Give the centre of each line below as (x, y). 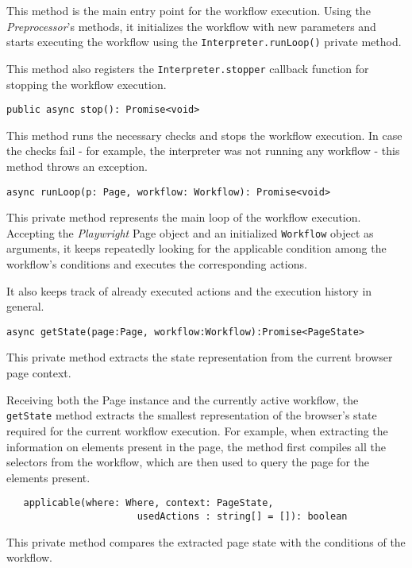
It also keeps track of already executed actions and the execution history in (189, 290)
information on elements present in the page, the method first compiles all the (196, 446)
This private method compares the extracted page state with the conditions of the (206, 541)
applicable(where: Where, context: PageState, (148, 503)
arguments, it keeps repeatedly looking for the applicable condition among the (196, 248)
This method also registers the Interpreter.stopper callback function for (188, 68)
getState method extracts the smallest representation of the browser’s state (192, 415)
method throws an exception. (77, 166)
